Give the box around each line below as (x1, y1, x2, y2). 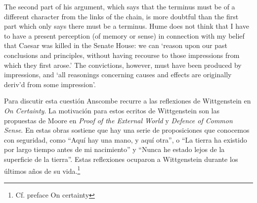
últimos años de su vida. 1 (4, 164, 81, 176)
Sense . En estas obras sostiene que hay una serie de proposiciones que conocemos (4, 125, 250, 135)
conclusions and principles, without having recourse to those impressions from (4, 50, 240, 60)
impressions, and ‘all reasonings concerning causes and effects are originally (4, 69, 232, 80)
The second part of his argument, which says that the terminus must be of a (4, 1, 235, 11)
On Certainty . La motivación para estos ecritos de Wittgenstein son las (4, 105, 219, 115)
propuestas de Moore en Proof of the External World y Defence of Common (4, 115, 233, 125)
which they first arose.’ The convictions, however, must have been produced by (4, 59, 242, 70)
